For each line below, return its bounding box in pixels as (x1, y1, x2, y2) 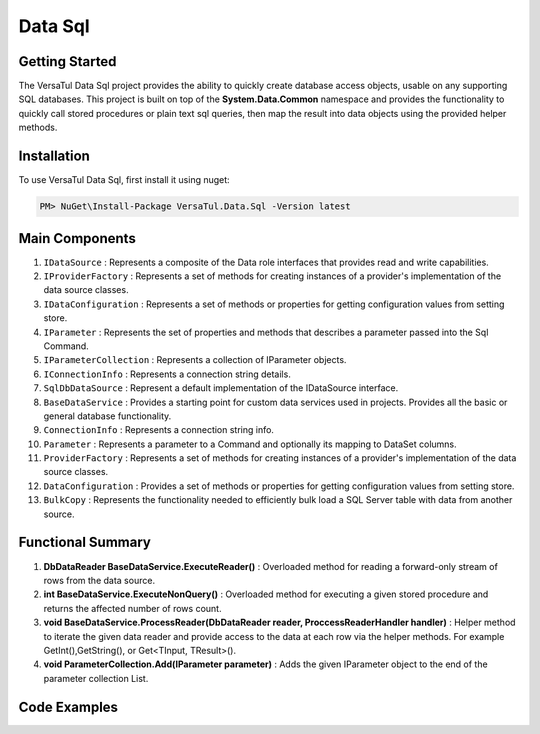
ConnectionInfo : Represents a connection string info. (43, 424, 275, 436)
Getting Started (18, 53, 117, 70)
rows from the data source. (43, 574, 155, 586)
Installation (18, 148, 90, 165)
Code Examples (18, 698, 119, 715)
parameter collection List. (43, 672, 149, 684)
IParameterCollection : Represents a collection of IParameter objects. (43, 354, 347, 366)
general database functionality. (43, 410, 172, 422)
